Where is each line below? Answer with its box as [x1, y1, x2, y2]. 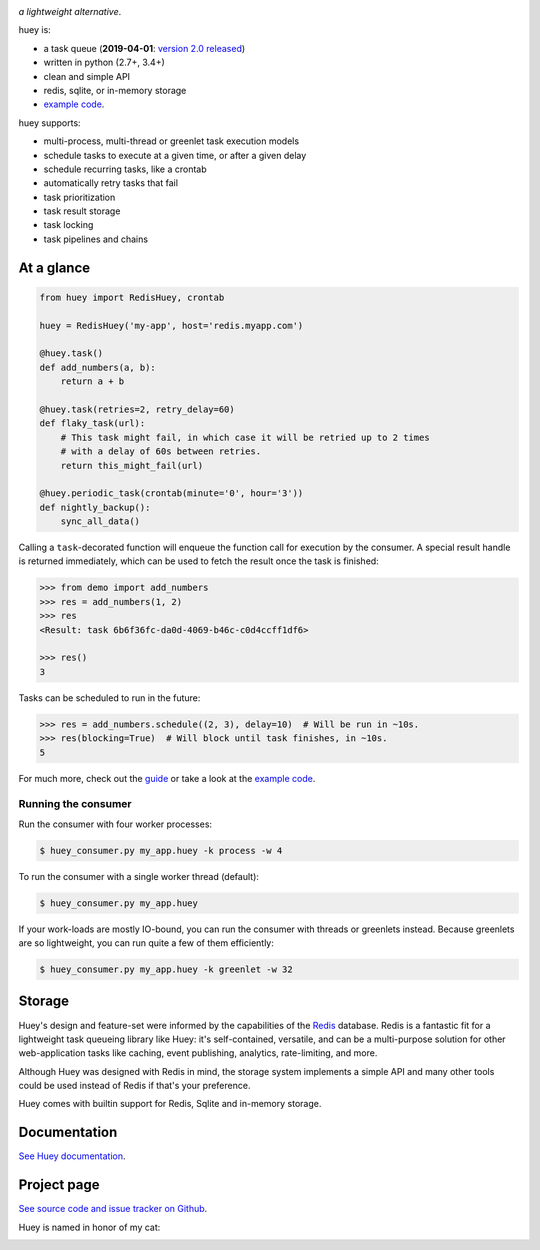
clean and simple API [43, 70, 130, 82]
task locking [43, 219, 94, 231]
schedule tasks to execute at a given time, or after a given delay [43, 149, 307, 161]
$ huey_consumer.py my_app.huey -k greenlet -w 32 [39, 964, 294, 975]
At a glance [18, 259, 91, 276]
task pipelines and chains [43, 233, 149, 245]
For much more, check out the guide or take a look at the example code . [18, 772, 316, 784]
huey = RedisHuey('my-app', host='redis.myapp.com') [39, 320, 304, 331]
